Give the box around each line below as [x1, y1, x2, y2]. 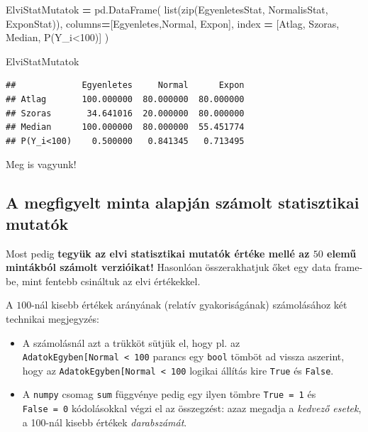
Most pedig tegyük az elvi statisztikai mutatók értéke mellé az [6, 245, 310, 260]
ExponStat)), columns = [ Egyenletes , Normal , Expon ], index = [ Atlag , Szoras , [6, 16, 340, 31]
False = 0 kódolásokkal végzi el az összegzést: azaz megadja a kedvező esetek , [22, 401, 362, 416]
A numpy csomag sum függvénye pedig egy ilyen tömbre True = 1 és [22, 387, 316, 401]
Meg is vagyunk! [6, 157, 77, 172]
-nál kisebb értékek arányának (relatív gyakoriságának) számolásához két [31, 297, 347, 312]
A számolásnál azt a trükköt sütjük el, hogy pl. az [22, 335, 240, 350]
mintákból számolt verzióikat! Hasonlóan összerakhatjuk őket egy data [6, 260, 332, 275]
